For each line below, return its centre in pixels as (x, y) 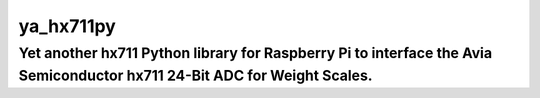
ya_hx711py (67, 26)
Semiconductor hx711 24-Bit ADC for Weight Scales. (195, 75)
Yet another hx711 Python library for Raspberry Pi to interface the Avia (255, 53)
